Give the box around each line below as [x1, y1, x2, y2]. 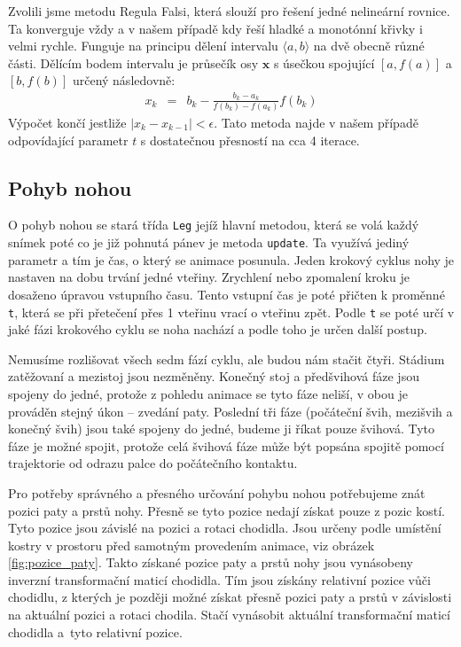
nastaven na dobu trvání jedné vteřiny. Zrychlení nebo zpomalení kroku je [8, 268, 410, 286]
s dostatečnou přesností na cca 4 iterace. [140, 130, 360, 149]
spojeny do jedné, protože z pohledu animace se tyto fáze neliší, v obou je [8, 384, 408, 402]
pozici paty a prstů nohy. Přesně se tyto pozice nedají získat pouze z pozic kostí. [8, 501, 445, 519]
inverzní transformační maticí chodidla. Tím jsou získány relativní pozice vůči [8, 570, 431, 589]
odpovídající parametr [8, 130, 129, 149]
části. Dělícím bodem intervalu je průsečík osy [8, 53, 259, 72]
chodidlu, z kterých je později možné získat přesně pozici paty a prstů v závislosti [8, 588, 452, 606]
